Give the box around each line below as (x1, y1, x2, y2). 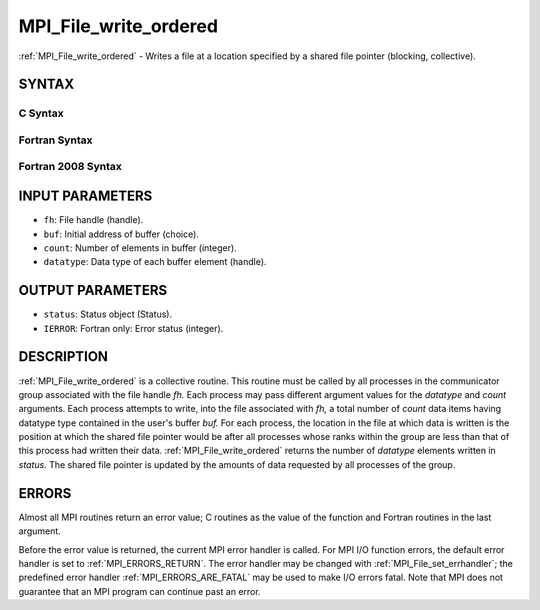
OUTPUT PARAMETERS (18, 282, 168, 299)
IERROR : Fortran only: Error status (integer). (43, 322, 224, 334)
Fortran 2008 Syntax (18, 160, 122, 174)
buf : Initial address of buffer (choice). (43, 228, 200, 240)
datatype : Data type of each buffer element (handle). (43, 256, 267, 268)
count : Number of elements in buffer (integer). (43, 241, 237, 254)
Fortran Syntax (18, 133, 93, 147)
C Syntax (18, 106, 64, 120)
